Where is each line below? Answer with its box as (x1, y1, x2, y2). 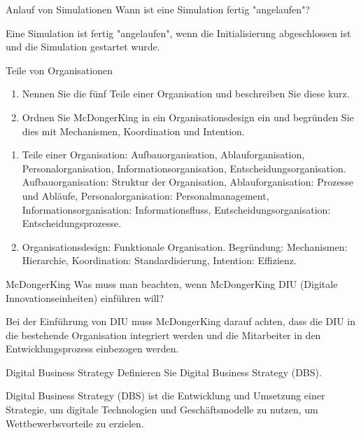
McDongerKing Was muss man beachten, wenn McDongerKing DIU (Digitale (6, 276, 338, 291)
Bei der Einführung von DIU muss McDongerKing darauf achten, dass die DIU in (6, 314, 356, 329)
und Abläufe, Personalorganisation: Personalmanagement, (22, 188, 269, 202)
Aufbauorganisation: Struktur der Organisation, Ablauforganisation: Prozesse (22, 174, 353, 189)
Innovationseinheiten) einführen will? (6, 290, 164, 305)
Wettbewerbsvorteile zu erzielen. (6, 415, 144, 430)
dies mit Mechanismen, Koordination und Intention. (22, 123, 245, 138)
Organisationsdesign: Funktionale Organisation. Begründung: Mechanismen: (22, 239, 348, 254)
